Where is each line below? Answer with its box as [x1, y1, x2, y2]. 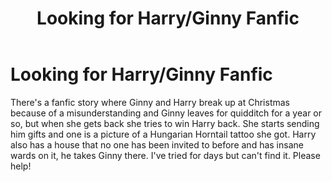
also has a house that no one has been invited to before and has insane [10, 138, 304, 151]
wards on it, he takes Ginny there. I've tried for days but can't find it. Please [10, 149, 321, 161]
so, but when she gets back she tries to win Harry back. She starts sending [10, 117, 320, 129]
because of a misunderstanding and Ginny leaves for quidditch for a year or [10, 107, 322, 119]
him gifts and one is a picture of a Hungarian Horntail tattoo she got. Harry [10, 128, 317, 140]
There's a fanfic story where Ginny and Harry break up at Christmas [10, 96, 290, 108]
